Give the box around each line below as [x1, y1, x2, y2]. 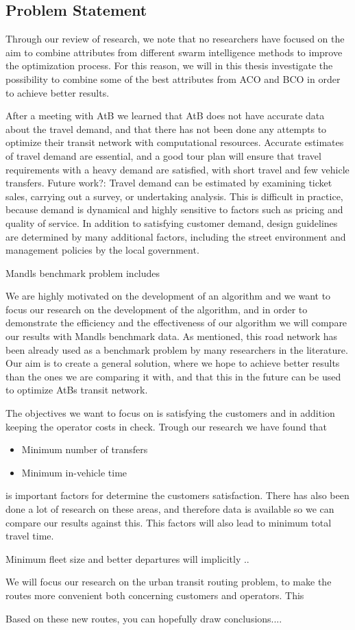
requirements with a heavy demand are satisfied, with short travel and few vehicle [5, 162, 350, 176]
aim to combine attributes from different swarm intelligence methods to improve [5, 45, 343, 59]
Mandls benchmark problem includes [5, 265, 160, 280]
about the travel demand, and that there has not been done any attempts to [5, 121, 327, 136]
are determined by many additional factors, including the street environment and [5, 229, 346, 243]
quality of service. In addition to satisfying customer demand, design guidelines [5, 215, 338, 230]
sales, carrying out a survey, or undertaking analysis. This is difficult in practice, [5, 189, 343, 203]
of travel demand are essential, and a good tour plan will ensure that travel [5, 148, 321, 162]
